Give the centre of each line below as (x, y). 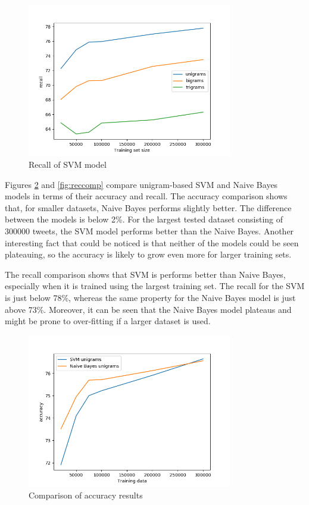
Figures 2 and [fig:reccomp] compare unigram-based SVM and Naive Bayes (141, 184)
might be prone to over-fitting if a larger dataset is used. (108, 321)
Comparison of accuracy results (86, 495)
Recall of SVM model (68, 164)
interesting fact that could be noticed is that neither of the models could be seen (152, 242)
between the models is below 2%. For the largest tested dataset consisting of (144, 219)
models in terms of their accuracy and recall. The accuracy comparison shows (146, 196)
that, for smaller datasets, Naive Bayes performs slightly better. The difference (148, 207)
